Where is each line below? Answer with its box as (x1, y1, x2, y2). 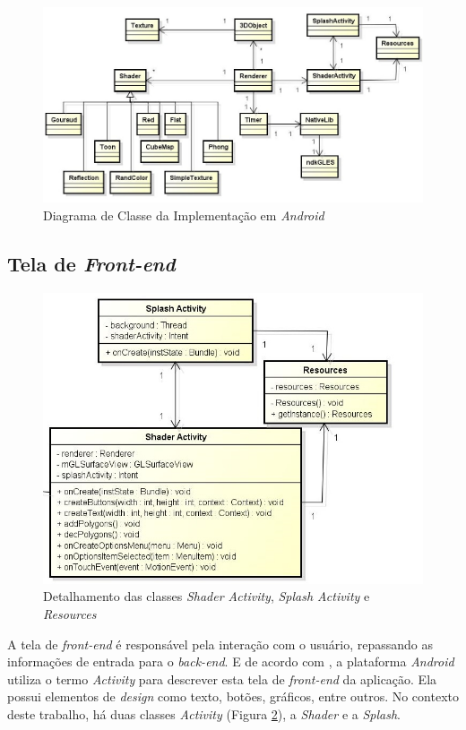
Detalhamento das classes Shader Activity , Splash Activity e (43, 587, 370, 605)
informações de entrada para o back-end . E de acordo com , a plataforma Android (7, 652, 454, 671)
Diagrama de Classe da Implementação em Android (43, 206, 324, 225)
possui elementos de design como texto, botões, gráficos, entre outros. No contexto (7, 687, 459, 706)
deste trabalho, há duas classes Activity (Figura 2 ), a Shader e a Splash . (7, 704, 401, 723)
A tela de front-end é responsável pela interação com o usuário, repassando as (7, 634, 434, 653)
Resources (43, 604, 97, 623)
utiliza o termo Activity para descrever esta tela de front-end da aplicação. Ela (7, 669, 437, 688)
